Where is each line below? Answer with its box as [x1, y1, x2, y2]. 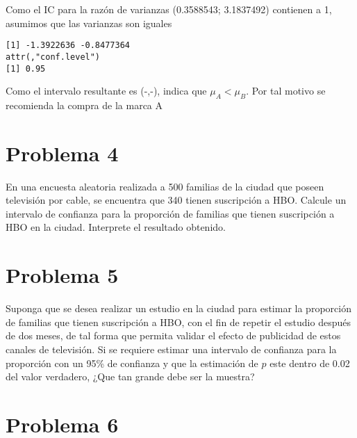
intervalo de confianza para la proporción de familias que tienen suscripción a [6, 206, 335, 220]
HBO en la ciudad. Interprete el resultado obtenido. [6, 220, 226, 234]
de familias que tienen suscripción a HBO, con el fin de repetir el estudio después [6, 314, 351, 329]
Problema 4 [6, 138, 119, 167]
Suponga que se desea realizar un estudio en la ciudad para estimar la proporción [6, 301, 351, 316]
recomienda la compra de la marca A [6, 97, 163, 112]
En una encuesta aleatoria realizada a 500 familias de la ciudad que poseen [6, 179, 324, 193]
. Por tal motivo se [246, 83, 326, 98]
